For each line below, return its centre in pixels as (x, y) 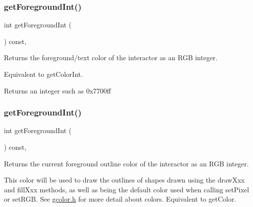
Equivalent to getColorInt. (43, 74)
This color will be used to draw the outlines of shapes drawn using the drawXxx (125, 180)
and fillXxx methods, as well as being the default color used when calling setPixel (126, 189)
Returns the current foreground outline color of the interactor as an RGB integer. (126, 163)
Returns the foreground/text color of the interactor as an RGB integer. (111, 57)
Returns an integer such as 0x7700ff (58, 90)
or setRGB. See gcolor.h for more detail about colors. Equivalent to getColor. (120, 199)
